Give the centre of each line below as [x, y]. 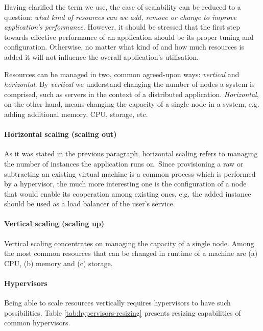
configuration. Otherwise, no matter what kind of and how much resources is [124, 47]
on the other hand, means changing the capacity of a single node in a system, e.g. [132, 104]
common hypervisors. [37, 323]
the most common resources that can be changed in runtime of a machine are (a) [131, 253]
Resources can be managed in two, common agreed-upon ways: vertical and [122, 74]
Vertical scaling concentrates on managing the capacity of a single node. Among [129, 243]
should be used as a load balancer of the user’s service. [90, 204]
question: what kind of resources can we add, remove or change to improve [121, 17]
